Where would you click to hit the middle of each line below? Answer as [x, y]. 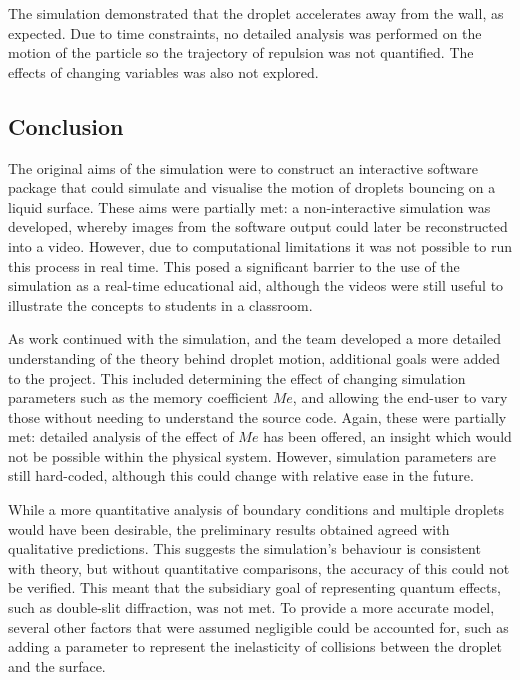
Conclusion [66, 125]
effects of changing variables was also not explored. [163, 71]
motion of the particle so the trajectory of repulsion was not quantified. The [241, 52]
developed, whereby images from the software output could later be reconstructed [258, 226]
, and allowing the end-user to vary [400, 397]
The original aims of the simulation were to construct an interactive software [243, 167]
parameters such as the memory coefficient [138, 397]
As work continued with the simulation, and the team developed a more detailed [254, 338]
